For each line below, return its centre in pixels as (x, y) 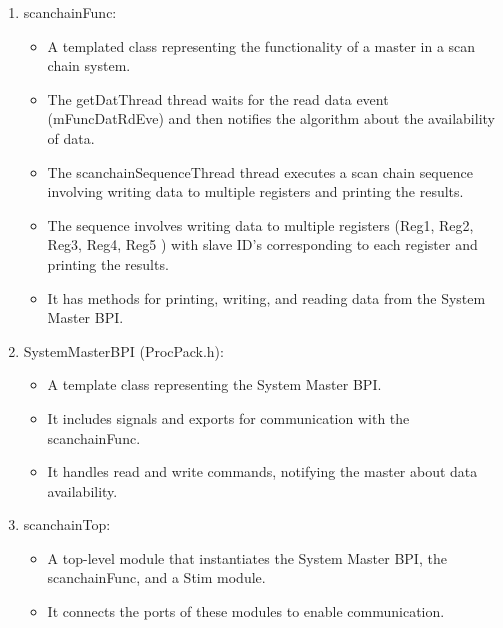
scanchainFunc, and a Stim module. (156, 577)
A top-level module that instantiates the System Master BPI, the (247, 557)
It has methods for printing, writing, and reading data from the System (266, 297)
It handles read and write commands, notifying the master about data (262, 471)
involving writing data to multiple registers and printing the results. (255, 191)
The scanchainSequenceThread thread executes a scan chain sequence (260, 171)
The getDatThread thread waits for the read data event (218, 98)
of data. (71, 137)
